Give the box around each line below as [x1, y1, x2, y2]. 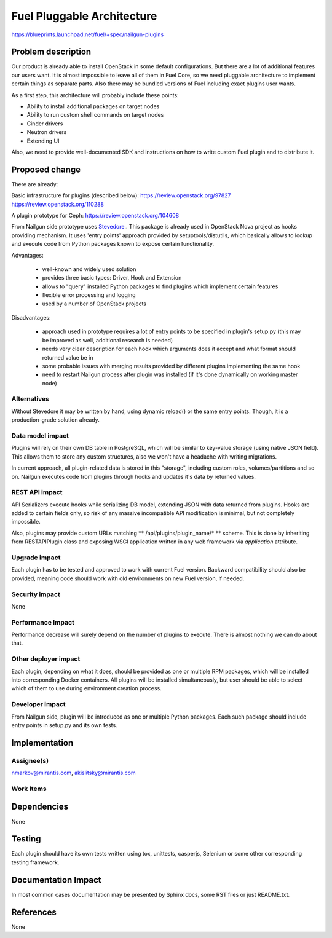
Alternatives [11, 395, 49, 403]
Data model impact [11, 431, 69, 439]
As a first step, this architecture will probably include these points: [11, 91, 179, 98]
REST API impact [11, 488, 63, 497]
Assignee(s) [11, 756, 49, 765]
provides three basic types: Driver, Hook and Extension [42, 274, 182, 282]
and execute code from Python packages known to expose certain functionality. [11, 240, 215, 248]
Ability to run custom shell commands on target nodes [26, 111, 164, 119]
